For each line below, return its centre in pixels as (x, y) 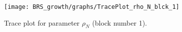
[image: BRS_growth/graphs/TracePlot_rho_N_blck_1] (92, 7)
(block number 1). (120, 22)
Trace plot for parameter (42, 22)
